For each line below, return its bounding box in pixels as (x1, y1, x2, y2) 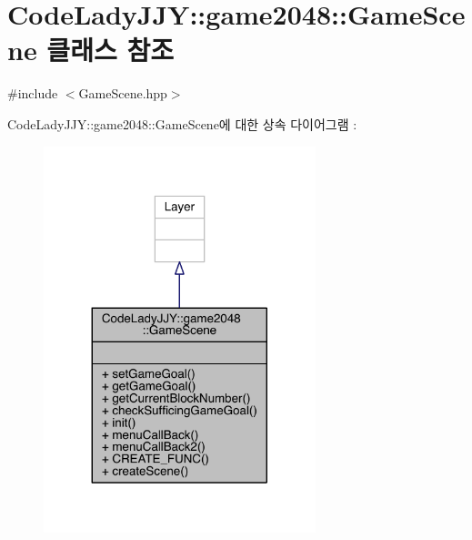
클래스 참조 (46, 31, 174, 68)
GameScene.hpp (78, 84, 167, 103)
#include (7, 84, 58, 103)
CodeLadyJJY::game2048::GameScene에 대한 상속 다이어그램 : (7, 114, 357, 133)
